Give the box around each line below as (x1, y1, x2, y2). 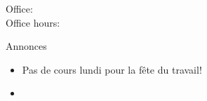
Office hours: (6, 15, 60, 29)
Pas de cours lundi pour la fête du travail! (22, 62, 202, 76)
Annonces (6, 39, 47, 53)
